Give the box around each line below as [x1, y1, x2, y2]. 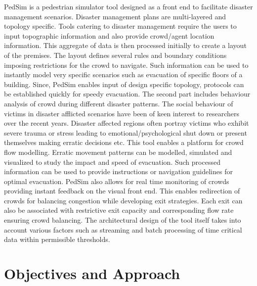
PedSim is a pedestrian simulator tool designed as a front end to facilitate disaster [4, 1, 253, 11]
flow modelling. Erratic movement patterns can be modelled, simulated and [4, 146, 232, 157]
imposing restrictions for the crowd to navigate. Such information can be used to [4, 59, 249, 70]
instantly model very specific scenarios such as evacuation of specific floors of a [4, 69, 243, 80]
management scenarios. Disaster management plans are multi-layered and [4, 11, 226, 21]
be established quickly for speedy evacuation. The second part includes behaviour [4, 89, 251, 99]
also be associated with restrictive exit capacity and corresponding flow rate [4, 205, 234, 215]
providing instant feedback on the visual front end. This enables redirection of [4, 186, 240, 196]
